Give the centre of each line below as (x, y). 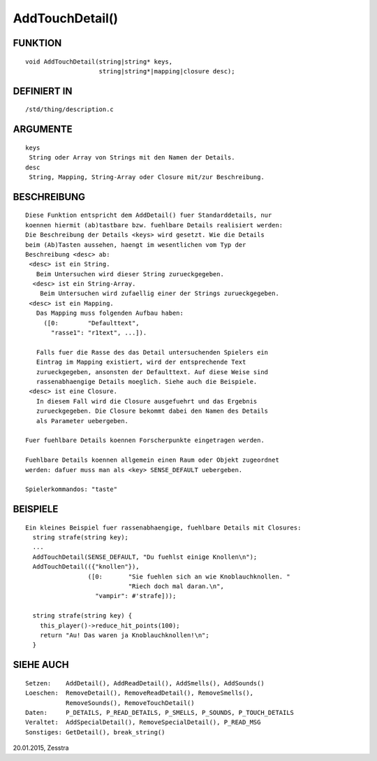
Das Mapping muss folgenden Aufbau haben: (110, 313)
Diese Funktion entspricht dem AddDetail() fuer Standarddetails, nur (149, 215)
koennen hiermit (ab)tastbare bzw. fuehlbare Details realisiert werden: (154, 225)
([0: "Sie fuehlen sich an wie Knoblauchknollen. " (189, 576)
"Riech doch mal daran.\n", (176, 586)
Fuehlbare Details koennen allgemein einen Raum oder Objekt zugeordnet (152, 460)
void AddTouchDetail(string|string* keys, (99, 62)
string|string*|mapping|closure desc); (167, 71)
